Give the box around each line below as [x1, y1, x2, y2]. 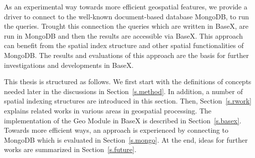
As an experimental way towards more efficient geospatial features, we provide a [4, 1, 248, 11]
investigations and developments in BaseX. [4, 59, 134, 70]
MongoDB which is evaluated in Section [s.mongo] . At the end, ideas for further [4, 134, 248, 145]
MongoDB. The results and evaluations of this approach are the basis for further [4, 50, 249, 60]
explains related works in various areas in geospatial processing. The [4, 105, 211, 115]
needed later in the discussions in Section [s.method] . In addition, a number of [4, 86, 243, 96]
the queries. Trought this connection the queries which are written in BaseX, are [4, 21, 249, 31]
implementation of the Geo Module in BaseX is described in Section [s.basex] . [4, 115, 242, 125]
